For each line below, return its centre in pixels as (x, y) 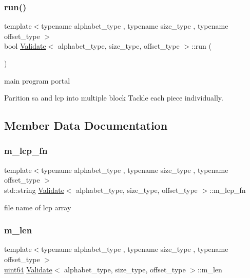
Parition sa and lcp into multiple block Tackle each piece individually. (114, 98)
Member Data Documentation (86, 125)
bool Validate (25, 46)
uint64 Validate (28, 269)
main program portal (37, 80)
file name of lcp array (38, 207)
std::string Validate (34, 190)
